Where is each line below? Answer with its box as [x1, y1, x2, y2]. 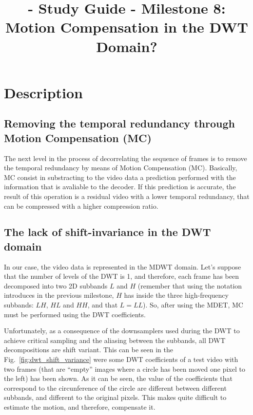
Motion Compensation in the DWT [5, 17, 248, 37]
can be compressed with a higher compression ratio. [4, 200, 158, 211]
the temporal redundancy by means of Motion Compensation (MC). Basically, [4, 162, 237, 173]
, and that [87, 300, 118, 310]
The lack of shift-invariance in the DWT [4, 224, 211, 239]
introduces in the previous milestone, [4, 290, 114, 300]
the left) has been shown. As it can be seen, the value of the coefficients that [4, 373, 233, 383]
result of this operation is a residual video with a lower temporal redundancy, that [4, 191, 250, 201]
